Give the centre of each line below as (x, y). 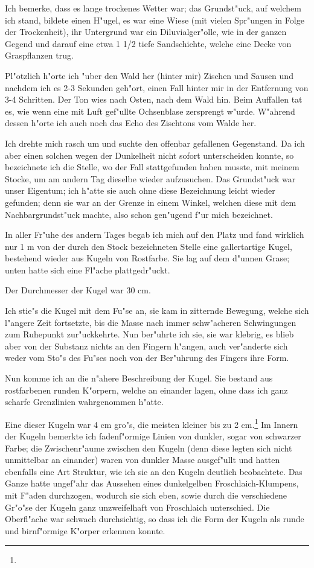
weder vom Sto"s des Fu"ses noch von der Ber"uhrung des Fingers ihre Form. (147, 358)
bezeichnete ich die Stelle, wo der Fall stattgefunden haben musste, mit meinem (152, 167)
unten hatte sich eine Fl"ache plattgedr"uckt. (88, 270)
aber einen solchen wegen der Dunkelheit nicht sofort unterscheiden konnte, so (149, 155)
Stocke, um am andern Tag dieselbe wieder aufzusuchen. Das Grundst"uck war (150, 178)
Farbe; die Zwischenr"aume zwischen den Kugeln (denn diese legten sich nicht (149, 448)
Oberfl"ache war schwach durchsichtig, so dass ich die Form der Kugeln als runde (155, 519)
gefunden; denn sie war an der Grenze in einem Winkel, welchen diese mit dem (151, 202)
